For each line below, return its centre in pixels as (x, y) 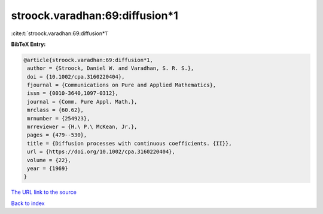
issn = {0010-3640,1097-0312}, (73, 93)
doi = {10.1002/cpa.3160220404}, (76, 77)
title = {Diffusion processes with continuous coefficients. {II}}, (129, 143)
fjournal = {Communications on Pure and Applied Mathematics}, (122, 85)
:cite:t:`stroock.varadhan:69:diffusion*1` (60, 33)
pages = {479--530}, (57, 135)
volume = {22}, (49, 160)
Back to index (28, 203)
